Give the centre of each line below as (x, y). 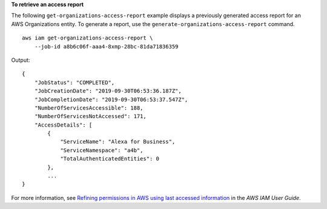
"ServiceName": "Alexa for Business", (118, 142)
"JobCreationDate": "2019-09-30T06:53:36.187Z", (108, 91)
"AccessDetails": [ (63, 125)
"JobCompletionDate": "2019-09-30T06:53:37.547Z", (111, 99)
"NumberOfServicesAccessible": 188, (89, 108)
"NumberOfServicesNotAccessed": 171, (90, 116)
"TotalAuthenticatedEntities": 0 (110, 159)
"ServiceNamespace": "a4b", (102, 150)
